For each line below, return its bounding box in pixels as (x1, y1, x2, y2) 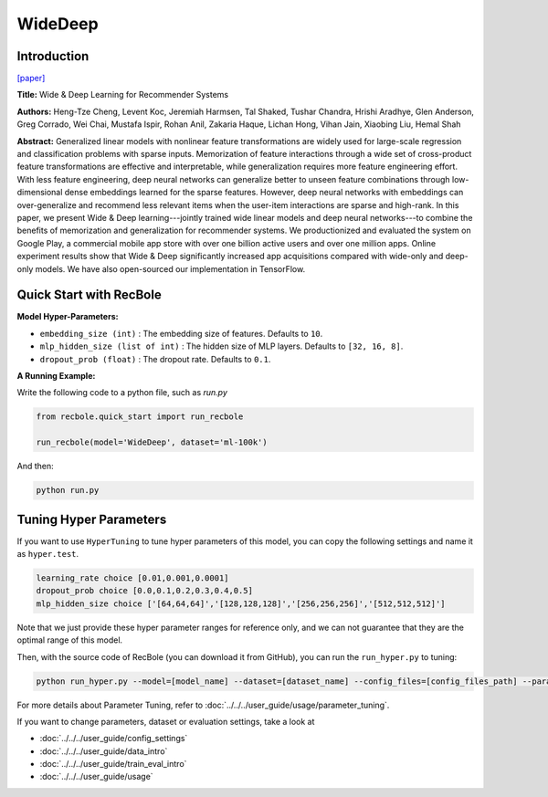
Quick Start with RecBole (16, 288, 162, 303)
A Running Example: (16, 371, 96, 381)
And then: (16, 461, 54, 472)
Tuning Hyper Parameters (16, 511, 167, 527)
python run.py (36, 485, 100, 496)
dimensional (16, 187, 63, 198)
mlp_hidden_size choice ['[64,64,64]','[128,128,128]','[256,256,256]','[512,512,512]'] (36, 598, 447, 609)
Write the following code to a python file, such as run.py (16, 387, 228, 398)
